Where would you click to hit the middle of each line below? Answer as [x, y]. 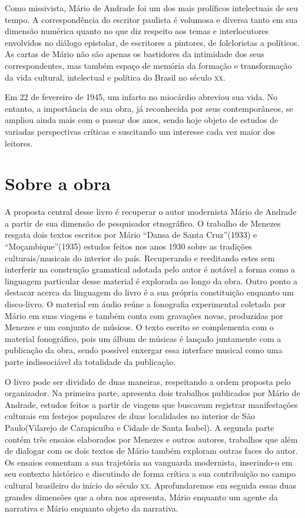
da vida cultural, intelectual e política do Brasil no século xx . [115, 77]
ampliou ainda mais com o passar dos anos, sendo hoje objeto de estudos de [142, 120]
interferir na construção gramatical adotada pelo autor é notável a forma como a [150, 269]
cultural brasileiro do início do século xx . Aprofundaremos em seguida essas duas [150, 485]
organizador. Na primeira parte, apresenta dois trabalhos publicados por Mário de [152, 393]
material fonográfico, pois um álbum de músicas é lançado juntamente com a [143, 338]
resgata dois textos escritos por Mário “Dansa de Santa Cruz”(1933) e [131, 235]
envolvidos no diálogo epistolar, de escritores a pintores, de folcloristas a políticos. [152, 42]
